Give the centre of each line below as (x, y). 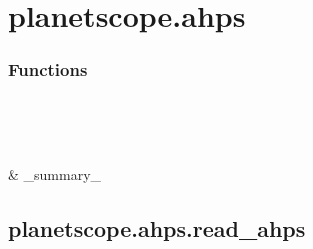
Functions (48, 69)
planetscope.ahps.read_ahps (157, 227)
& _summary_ (55, 173)
